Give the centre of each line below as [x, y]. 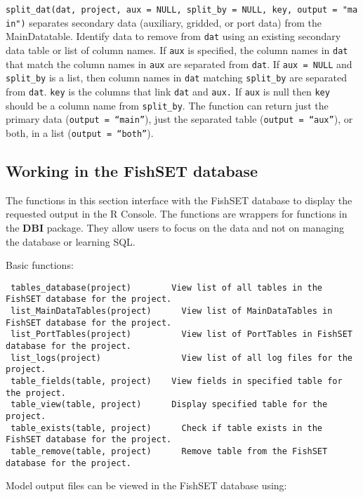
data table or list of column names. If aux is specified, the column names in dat [177, 49]
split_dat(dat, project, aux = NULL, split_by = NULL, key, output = [172, 10]
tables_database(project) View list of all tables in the [167, 287]
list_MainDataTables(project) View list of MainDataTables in [172, 311]
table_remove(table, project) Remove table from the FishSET [169, 451]
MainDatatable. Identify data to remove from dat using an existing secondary [173, 36]
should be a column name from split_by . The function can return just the [167, 105]
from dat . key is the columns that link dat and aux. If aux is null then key [168, 91]
